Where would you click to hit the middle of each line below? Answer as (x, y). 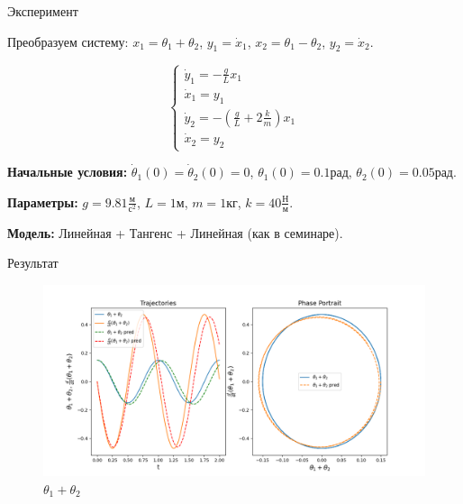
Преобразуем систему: (68, 41)
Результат (33, 263)
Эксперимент (43, 11)
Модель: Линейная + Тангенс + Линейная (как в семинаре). (175, 232)
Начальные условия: (68, 172)
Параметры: (43, 202)
